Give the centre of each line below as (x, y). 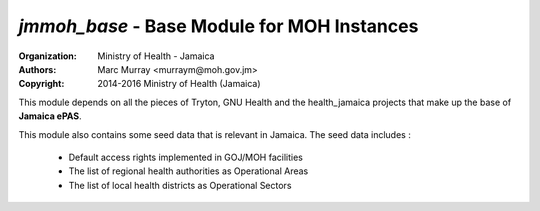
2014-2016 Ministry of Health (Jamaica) (179, 84)
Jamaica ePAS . (50, 116)
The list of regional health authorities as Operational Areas (188, 171)
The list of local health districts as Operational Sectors (180, 185)
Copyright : (41, 84)
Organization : (47, 56)
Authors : (37, 69)
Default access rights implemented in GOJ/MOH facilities (186, 157)
